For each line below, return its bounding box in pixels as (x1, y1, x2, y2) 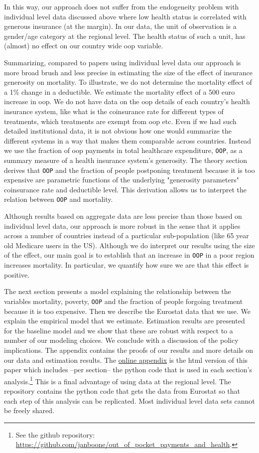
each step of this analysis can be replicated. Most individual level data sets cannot (4, 395, 255, 406)
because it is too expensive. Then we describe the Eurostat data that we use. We (4, 305, 251, 316)
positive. (4, 269, 30, 280)
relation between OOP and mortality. (4, 194, 113, 204)
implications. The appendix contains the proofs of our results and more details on (4, 344, 253, 355)
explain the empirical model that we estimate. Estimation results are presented (4, 315, 245, 326)
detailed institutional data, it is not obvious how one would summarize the (4, 126, 232, 136)
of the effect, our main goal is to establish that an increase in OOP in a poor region (4, 250, 255, 260)
